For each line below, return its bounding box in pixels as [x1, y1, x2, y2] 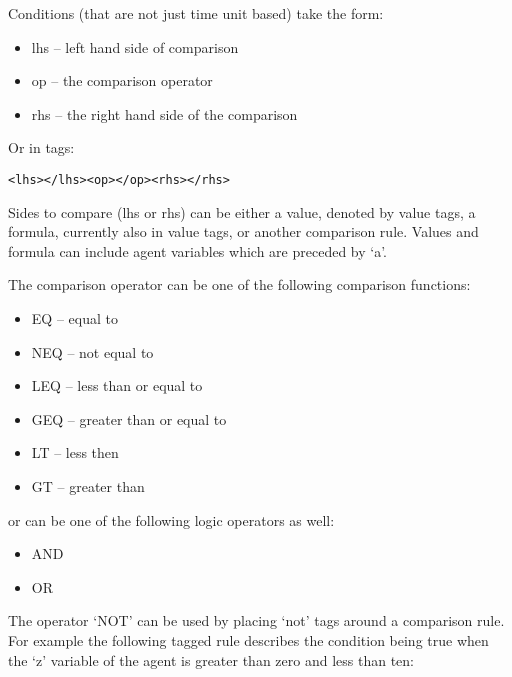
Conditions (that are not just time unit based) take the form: [8, 3, 384, 23]
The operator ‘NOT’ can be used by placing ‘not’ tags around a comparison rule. [8, 610, 505, 631]
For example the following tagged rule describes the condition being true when [8, 629, 489, 650]
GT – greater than [31, 475, 145, 496]
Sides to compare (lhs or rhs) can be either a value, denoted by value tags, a [8, 201, 476, 222]
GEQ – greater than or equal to [31, 408, 227, 429]
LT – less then [31, 442, 119, 463]
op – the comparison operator [31, 70, 213, 91]
